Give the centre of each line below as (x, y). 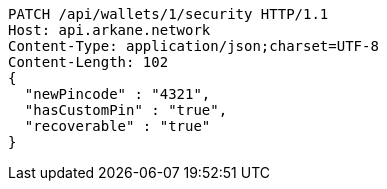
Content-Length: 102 (88, 62)
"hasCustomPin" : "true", (126, 110)
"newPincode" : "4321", (117, 94)
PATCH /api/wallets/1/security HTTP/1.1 (168, 14)
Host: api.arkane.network (109, 30)
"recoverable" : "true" (117, 126)
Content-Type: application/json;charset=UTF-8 (193, 46)
